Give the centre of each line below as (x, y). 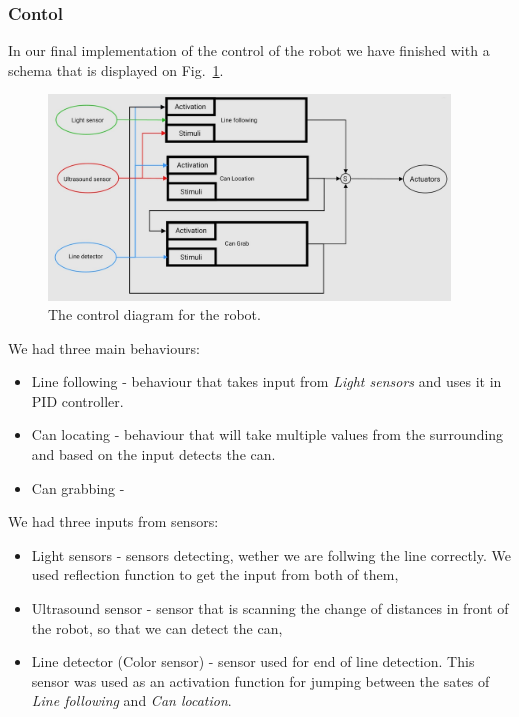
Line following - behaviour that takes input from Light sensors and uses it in (266, 381)
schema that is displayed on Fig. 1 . (116, 69)
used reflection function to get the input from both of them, (215, 574)
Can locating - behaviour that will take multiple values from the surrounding (267, 434)
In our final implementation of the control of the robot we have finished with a (249, 50)
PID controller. (77, 400)
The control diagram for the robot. (154, 314)
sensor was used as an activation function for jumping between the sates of (260, 680)
